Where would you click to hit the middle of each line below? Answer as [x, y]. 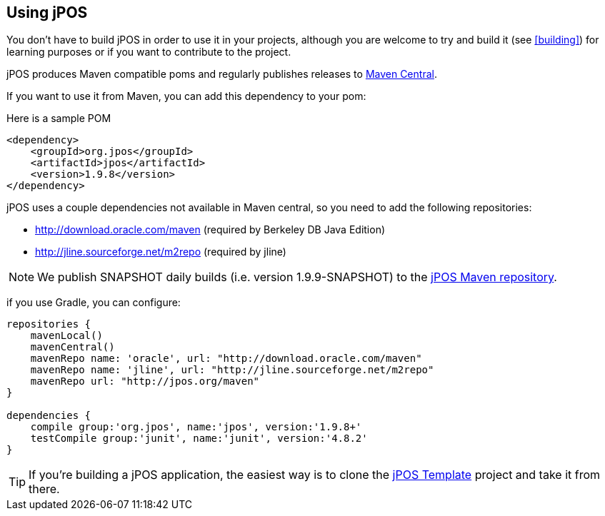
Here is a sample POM [59, 118]
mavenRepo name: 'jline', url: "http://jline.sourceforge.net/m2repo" [232, 370]
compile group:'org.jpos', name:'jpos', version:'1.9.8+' [196, 427]
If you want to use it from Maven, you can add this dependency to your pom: [186, 96]
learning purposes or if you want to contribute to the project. [149, 52]
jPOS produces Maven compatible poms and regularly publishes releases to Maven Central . [222, 74]
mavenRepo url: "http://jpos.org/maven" [145, 381]
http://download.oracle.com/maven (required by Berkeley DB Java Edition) [210, 230]
